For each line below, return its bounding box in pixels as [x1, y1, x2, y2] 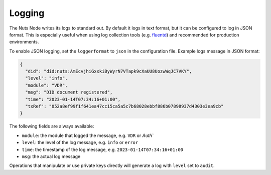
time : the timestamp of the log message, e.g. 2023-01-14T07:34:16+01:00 [22, 146, 183, 152]
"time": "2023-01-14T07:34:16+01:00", [25, 96, 120, 102]
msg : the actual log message [22, 153, 81, 159]
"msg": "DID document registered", [25, 89, 113, 95]
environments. [9, 39, 39, 45]
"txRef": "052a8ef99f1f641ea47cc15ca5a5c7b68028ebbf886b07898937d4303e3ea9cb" [25, 103, 224, 109]
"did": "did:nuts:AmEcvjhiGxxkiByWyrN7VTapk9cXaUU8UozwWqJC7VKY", [25, 68, 192, 74]
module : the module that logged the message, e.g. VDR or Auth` [22, 132, 154, 138]
